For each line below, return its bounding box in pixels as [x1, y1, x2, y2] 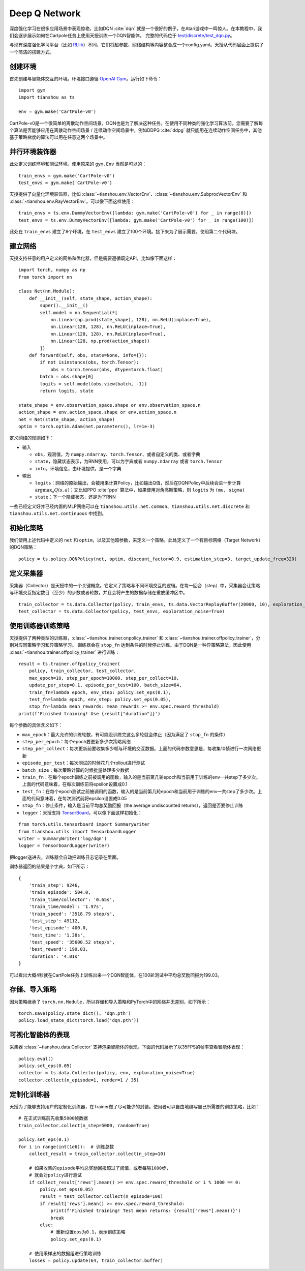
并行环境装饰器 [9, 147, 56, 156]
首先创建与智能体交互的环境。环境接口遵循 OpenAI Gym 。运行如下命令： [9, 75, 162, 81]
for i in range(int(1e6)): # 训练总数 [18, 1144, 114, 1149]
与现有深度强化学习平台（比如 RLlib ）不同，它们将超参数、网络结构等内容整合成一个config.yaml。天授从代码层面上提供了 [9, 42, 264, 48]
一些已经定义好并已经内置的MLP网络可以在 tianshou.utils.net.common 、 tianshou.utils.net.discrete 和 [9, 503, 250, 509]
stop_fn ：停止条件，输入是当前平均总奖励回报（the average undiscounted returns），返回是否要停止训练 [22, 802, 243, 808]
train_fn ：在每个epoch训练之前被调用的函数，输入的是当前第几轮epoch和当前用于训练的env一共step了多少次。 [22, 774, 260, 780]
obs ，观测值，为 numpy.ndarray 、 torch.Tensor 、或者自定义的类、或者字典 [35, 451, 200, 458]
